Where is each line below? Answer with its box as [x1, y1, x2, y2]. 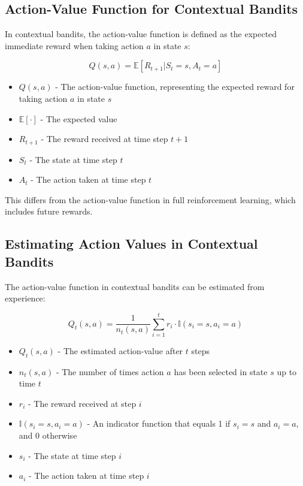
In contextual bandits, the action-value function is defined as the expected [5, 28, 277, 40]
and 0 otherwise [19, 429, 77, 442]
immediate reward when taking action [5, 39, 144, 52]
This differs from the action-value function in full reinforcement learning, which [5, 193, 296, 206]
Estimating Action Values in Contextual [5, 234, 258, 253]
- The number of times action [56, 365, 164, 378]
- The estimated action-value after [57, 344, 183, 357]
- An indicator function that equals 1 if [87, 417, 231, 430]
